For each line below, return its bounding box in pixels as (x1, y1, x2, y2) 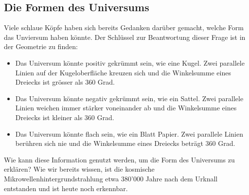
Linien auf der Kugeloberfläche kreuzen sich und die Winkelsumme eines (15, 67, 231, 77)
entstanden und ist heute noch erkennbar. (4, 183, 128, 193)
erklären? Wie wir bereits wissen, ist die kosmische (4, 164, 155, 174)
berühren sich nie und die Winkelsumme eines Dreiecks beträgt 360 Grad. (15, 138, 235, 148)
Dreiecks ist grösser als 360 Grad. (15, 77, 115, 87)
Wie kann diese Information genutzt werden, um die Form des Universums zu (4, 154, 235, 164)
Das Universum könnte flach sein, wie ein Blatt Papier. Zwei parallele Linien (15, 128, 243, 139)
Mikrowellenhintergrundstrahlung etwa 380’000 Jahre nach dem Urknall (4, 173, 218, 183)
